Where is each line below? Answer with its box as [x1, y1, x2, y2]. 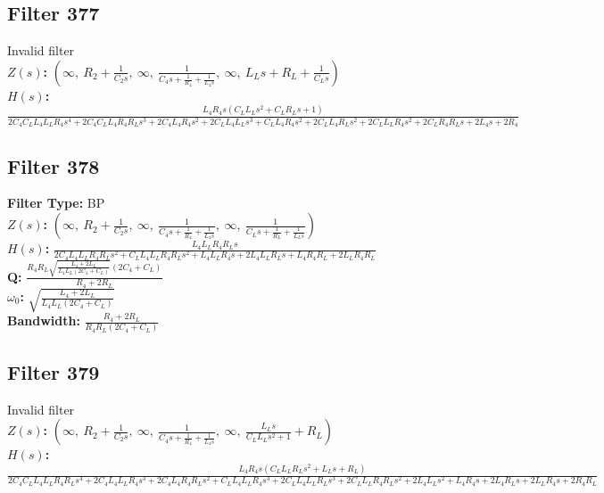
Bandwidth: [7, 311, 80, 330]
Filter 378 [7, 152, 100, 179]
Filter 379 [7, 357, 100, 385]
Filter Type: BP [7, 193, 105, 212]
